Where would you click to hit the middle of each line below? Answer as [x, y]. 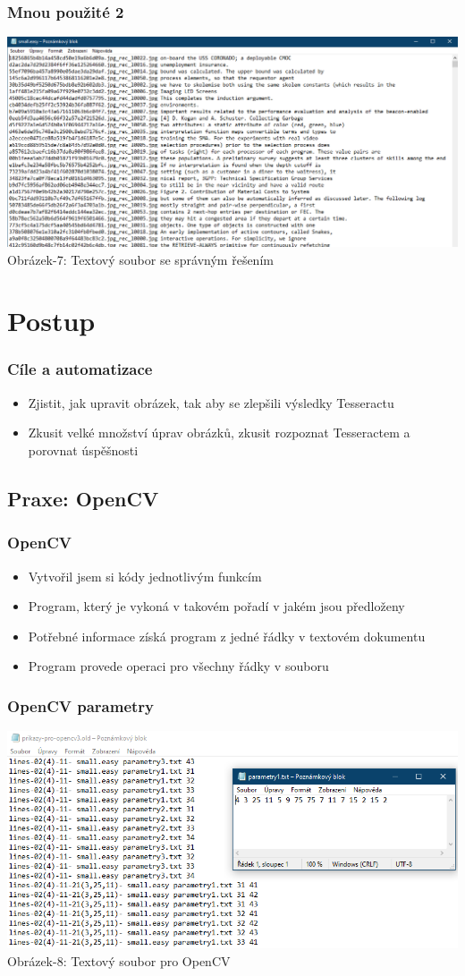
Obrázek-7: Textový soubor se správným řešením [140, 259]
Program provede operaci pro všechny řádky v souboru [178, 666]
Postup [51, 321]
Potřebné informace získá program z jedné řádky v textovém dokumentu [227, 636]
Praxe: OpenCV [83, 498]
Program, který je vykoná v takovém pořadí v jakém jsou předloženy [216, 606]
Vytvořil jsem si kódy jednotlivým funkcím [145, 576]
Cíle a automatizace [80, 369]
